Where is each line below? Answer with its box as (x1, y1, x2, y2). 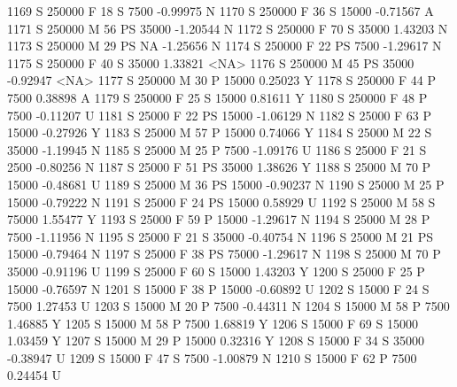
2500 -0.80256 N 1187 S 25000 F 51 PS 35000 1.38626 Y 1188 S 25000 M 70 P (7, 158, 431, 176)
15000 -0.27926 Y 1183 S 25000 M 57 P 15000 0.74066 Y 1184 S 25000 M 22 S (7, 123, 432, 142)
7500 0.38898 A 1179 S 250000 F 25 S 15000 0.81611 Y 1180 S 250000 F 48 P (7, 88, 428, 106)
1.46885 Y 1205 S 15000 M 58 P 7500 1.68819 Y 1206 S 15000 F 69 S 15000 (7, 313, 418, 332)
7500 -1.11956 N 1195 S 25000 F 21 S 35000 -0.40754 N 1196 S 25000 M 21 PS (7, 227, 434, 245)
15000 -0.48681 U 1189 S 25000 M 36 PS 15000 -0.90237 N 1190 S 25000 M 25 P (7, 174, 445, 193)
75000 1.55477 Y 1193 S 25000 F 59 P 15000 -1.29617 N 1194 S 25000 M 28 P (7, 210, 430, 228)
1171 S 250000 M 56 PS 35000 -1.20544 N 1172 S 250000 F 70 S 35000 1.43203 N (7, 19, 448, 37)
